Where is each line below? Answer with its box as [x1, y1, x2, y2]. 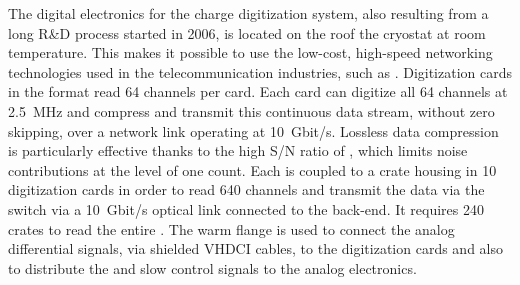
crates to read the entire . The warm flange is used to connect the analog [8, 218, 455, 239]
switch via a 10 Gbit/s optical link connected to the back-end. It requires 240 [8, 198, 484, 219]
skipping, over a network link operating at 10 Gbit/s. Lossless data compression [8, 120, 499, 141]
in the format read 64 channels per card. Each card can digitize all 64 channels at [8, 81, 508, 102]
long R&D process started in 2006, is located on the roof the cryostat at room [8, 22, 486, 43]
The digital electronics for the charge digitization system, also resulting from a [8, 3, 489, 23]
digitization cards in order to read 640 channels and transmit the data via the [8, 179, 485, 200]
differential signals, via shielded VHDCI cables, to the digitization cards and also [8, 238, 504, 259]
